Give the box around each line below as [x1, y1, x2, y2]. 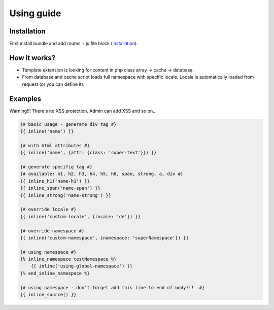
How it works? [9, 53, 56, 62]
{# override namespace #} [20, 228, 85, 233]
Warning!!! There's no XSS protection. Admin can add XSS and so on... [9, 108, 157, 114]
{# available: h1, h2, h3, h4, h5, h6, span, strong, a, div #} [20, 171, 184, 177]
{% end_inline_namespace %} [20, 270, 90, 276]
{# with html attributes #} [20, 143, 90, 148]
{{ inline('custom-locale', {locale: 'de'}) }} [20, 214, 141, 219]
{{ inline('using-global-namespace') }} [30, 263, 133, 269]
